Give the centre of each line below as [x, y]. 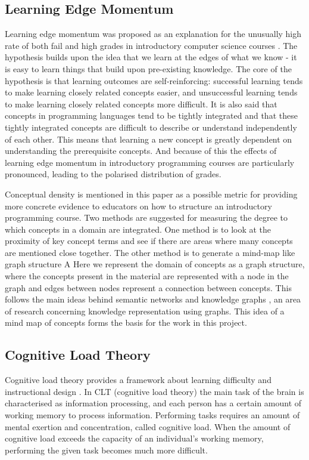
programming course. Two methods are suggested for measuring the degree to [146, 217]
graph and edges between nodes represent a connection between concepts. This [148, 287]
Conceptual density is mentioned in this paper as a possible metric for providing [151, 194]
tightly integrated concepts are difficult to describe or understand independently [151, 127]
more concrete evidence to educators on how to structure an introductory [138, 206]
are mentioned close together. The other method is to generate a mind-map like [150, 252]
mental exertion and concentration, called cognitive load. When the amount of [148, 426]
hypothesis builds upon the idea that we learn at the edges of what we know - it [151, 57]
